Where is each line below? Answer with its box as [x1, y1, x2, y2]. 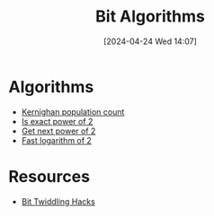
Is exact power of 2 [21, 116, 94, 126]
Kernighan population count [21, 106, 125, 117]
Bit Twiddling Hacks [21, 195, 95, 207]
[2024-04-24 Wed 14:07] [103, 36, 197, 47]
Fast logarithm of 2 [21, 134, 92, 145]
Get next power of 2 [21, 125, 96, 136]
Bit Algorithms [94, 6, 206, 27]
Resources [8, 166, 91, 186]
